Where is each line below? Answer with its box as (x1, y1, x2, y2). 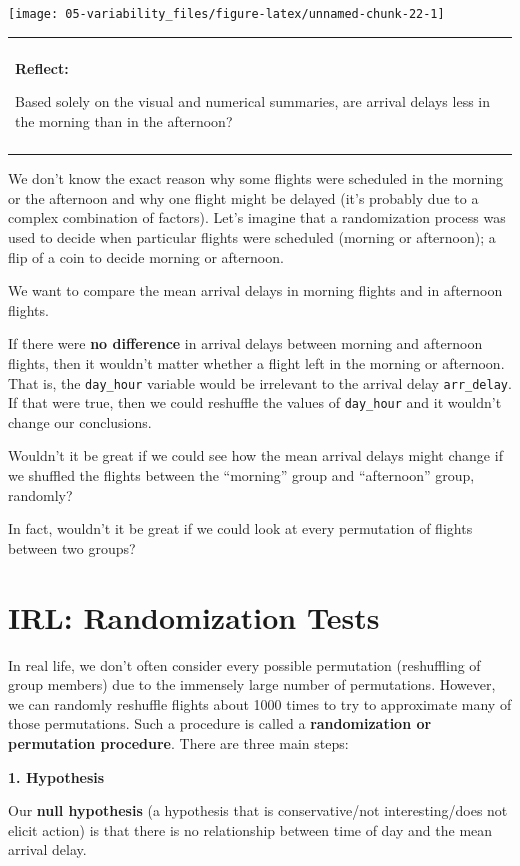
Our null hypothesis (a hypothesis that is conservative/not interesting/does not (8, 800, 508, 821)
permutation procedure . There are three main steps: (8, 732, 349, 753)
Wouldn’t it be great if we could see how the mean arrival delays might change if (8, 445, 503, 466)
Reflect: (15, 57, 69, 78)
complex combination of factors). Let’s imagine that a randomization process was (8, 207, 506, 228)
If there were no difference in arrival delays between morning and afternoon (8, 333, 483, 354)
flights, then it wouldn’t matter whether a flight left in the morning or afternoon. (8, 352, 505, 373)
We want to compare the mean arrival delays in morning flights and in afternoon (8, 280, 503, 301)
